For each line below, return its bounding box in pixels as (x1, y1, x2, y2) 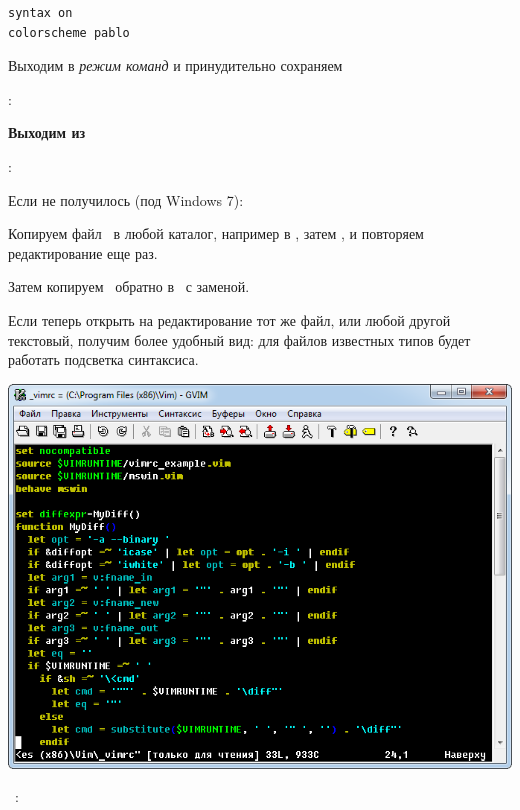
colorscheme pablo (8, 25, 130, 40)
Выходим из (8, 122, 86, 143)
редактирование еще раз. (8, 242, 158, 263)
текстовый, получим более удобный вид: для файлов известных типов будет (8, 329, 471, 350)
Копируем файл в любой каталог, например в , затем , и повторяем (8, 223, 424, 244)
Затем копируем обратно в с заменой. (8, 276, 250, 297)
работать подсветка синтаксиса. (8, 349, 199, 370)
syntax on (8, 6, 73, 20)
